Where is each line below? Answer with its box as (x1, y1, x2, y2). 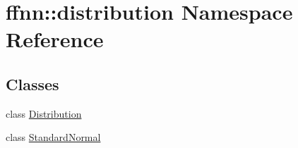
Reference (6, 25, 104, 54)
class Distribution (6, 106, 82, 121)
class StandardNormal (6, 130, 101, 144)
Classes (6, 73, 59, 94)
